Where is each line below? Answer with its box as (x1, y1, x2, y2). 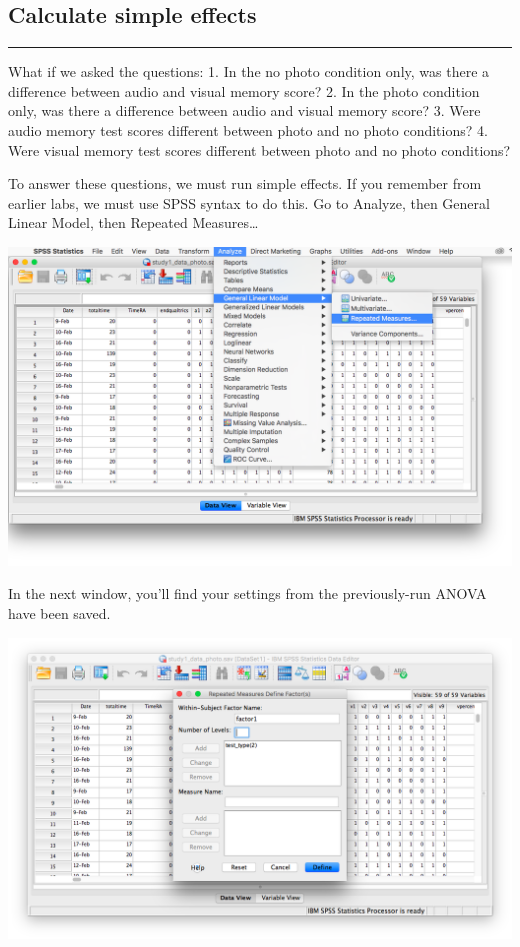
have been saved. (8, 603, 111, 624)
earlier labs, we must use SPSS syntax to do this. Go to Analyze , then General (8, 192, 490, 213)
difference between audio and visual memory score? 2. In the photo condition (8, 80, 480, 101)
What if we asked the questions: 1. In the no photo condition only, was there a (8, 61, 490, 82)
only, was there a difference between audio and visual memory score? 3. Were (8, 100, 481, 121)
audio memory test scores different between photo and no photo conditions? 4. (8, 119, 488, 140)
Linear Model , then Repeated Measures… (8, 212, 259, 233)
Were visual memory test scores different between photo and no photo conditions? (8, 139, 511, 160)
